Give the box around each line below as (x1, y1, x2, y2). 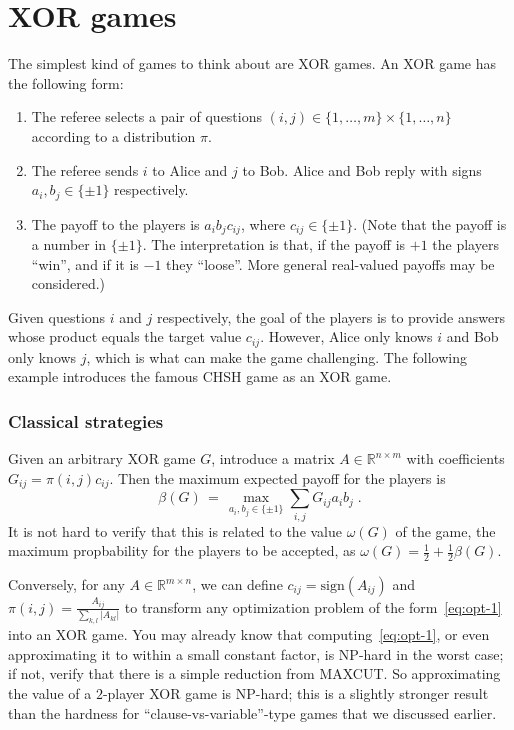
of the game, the (395, 520, 496, 541)
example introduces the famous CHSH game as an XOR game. (8, 366, 392, 387)
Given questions (8, 306, 106, 327)
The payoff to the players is (31, 213, 200, 234)
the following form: (8, 72, 124, 93)
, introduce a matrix (211, 448, 335, 469)
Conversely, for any (8, 574, 125, 595)
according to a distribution (31, 125, 196, 146)
